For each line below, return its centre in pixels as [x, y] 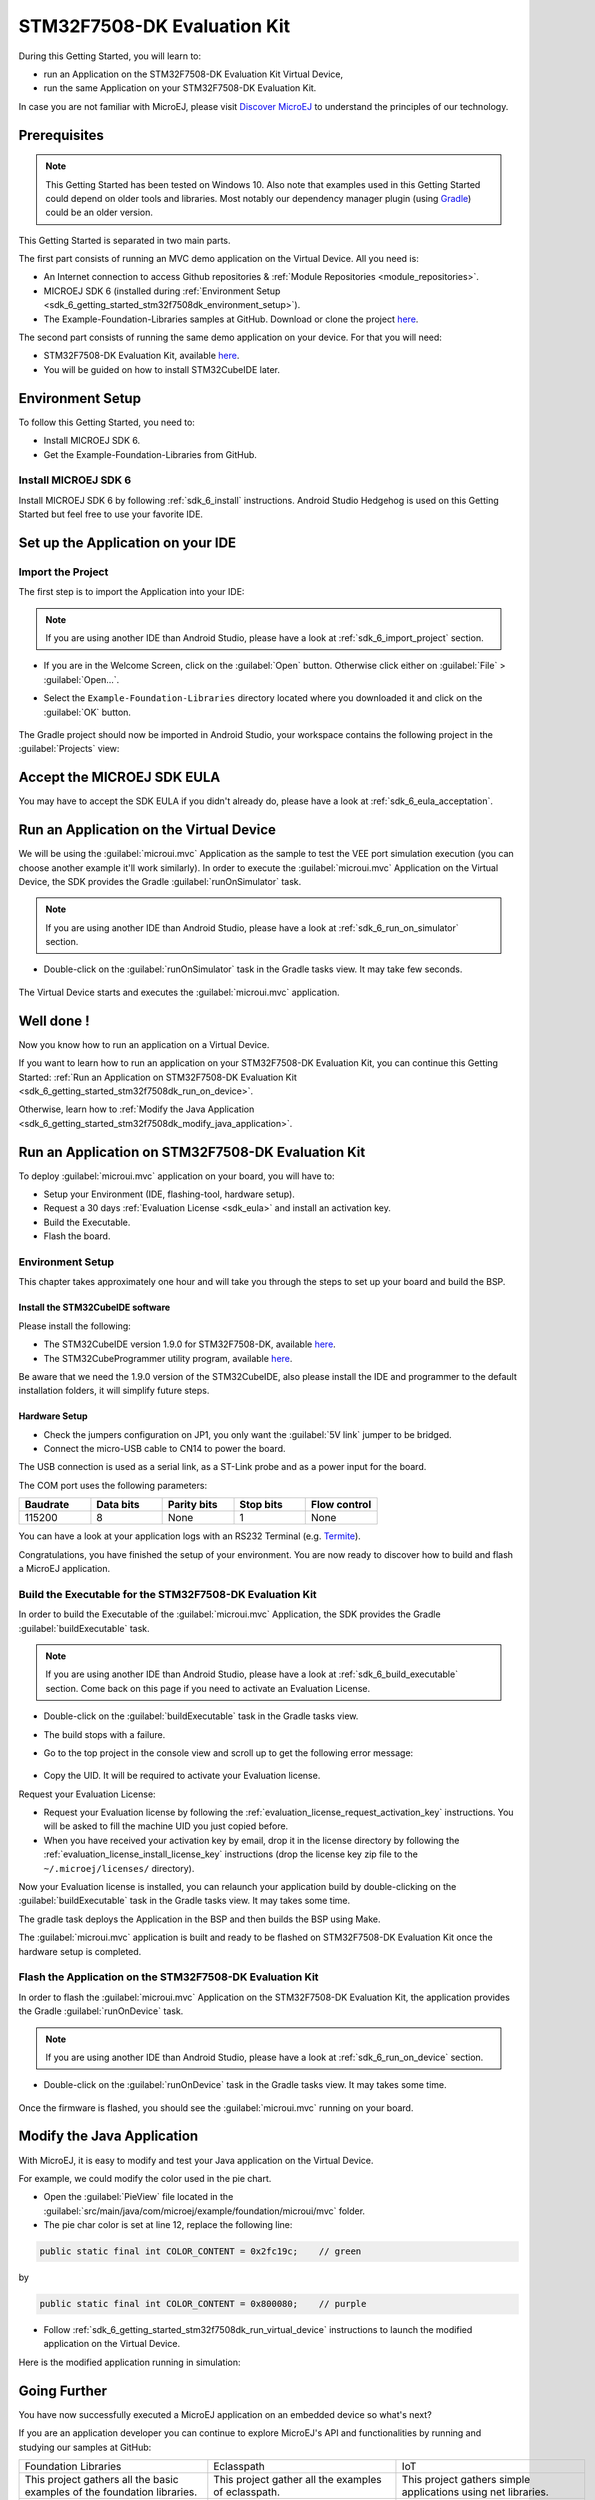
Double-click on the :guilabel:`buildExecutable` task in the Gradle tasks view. [201, 1716]
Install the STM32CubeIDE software [94, 1307]
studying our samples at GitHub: [85, 2447]
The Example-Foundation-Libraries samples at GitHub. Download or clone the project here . [231, 319]
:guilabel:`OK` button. [87, 712]
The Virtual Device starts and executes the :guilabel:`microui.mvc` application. [179, 992]
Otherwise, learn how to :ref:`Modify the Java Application [136, 1109]
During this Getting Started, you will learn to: [110, 56]
